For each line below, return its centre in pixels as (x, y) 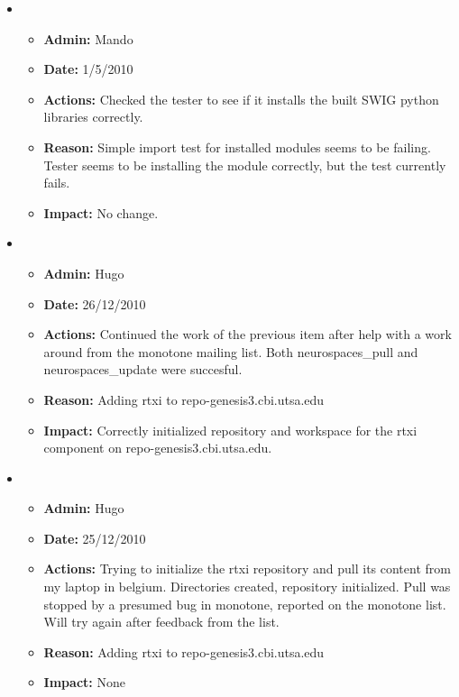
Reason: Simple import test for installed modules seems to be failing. (237, 147)
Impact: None (84, 682)
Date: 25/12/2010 (95, 538)
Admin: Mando (88, 38)
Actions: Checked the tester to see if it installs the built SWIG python (241, 99)
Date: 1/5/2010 (88, 69)
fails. (57, 183)
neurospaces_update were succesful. (143, 369)
